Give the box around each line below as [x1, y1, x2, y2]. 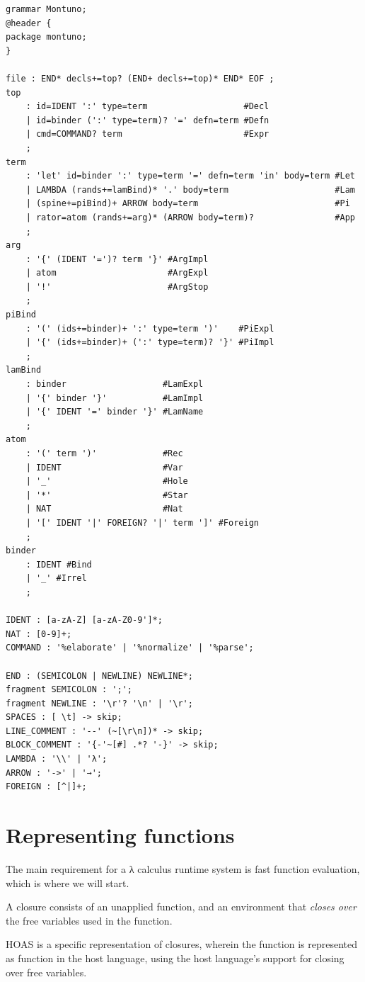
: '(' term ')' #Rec [25, 448, 183, 458]
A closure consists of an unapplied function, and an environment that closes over [6, 899, 357, 914]
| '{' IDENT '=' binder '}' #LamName [25, 407, 204, 417]
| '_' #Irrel [25, 573, 87, 584]
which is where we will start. [6, 875, 129, 890]
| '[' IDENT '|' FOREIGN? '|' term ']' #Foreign [25, 517, 259, 528]
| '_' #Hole [25, 476, 188, 487]
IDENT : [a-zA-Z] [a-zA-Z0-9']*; [6, 615, 163, 626]
